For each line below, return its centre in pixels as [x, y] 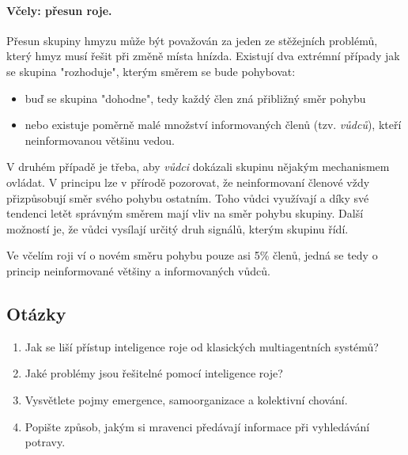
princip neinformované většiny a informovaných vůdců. [138, 270]
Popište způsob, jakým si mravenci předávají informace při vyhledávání [197, 426]
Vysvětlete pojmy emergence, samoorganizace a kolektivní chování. [186, 399]
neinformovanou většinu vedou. [100, 140]
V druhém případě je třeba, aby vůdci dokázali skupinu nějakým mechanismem [198, 167]
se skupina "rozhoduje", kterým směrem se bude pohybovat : [151, 71]
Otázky [36, 313]
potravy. [45, 442]
